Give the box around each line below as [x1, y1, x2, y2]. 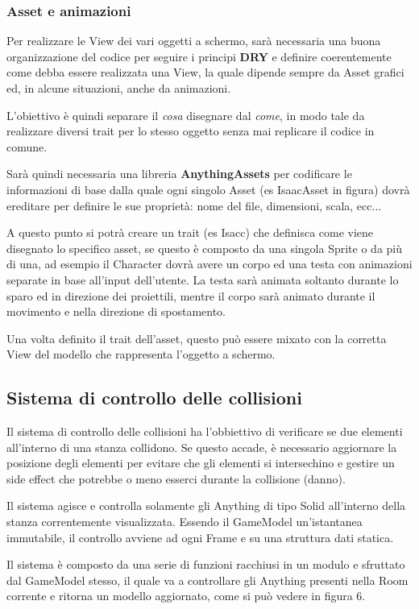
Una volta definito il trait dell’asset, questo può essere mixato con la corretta [6, 329, 387, 346]
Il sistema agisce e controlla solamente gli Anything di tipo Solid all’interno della [6, 497, 406, 514]
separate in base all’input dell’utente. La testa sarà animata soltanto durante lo [6, 271, 399, 288]
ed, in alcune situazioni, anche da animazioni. [6, 80, 231, 96]
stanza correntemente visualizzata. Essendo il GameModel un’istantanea [6, 513, 363, 530]
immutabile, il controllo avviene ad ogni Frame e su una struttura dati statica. [6, 528, 394, 545]
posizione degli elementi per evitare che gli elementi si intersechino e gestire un [6, 454, 395, 471]
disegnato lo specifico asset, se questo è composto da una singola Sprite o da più [6, 239, 403, 256]
